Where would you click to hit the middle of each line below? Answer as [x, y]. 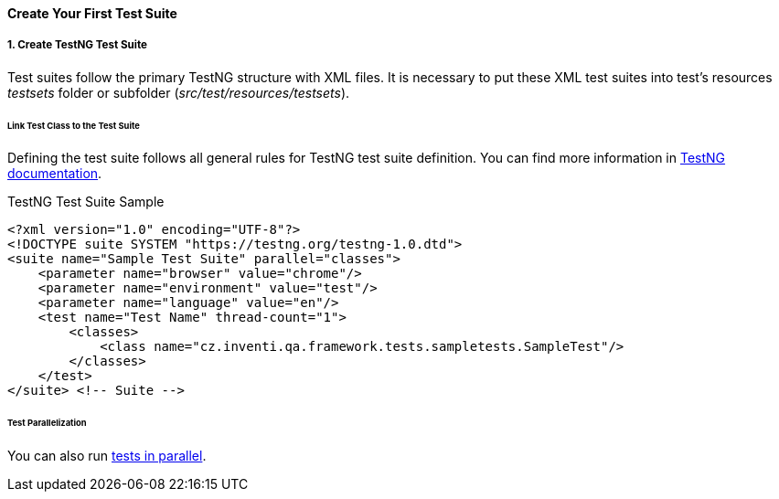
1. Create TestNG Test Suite [78, 45]
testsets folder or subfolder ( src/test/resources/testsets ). [179, 92]
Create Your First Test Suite [92, 13]
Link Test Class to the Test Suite [74, 125]
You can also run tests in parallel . [107, 456]
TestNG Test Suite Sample [86, 202]
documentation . [55, 174]
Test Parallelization [47, 423]
